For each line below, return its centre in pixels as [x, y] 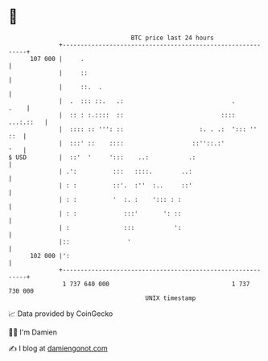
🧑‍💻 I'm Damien [33, 332]
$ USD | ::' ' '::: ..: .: [102, 157]
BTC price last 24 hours [173, 38]
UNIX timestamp [171, 298]
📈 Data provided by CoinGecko [61, 314]
